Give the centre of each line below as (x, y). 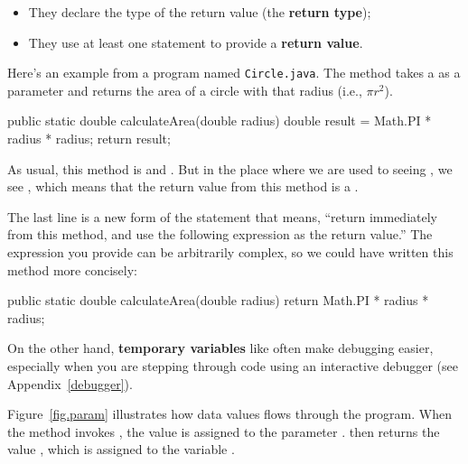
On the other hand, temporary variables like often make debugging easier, (220, 348)
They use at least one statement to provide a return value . (196, 42)
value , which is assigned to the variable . (121, 449)
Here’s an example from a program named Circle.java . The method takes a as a (234, 73)
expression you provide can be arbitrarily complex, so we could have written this (230, 252)
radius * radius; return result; (89, 139)
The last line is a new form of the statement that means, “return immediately (222, 216)
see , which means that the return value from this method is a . (183, 186)
